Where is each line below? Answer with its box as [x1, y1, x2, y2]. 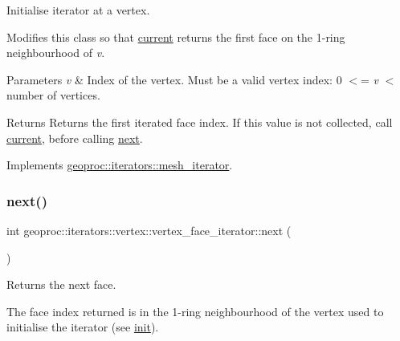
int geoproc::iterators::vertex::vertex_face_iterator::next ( [6, 221, 292, 238]
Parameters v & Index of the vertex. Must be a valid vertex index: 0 [6, 71, 342, 87]
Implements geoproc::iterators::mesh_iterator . [6, 156, 233, 173]
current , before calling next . [6, 129, 143, 146]
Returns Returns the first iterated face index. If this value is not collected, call [6, 113, 393, 130]
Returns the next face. [6, 276, 116, 293]
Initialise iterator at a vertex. [6, 2, 150, 18]
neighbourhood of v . [6, 44, 105, 61]
